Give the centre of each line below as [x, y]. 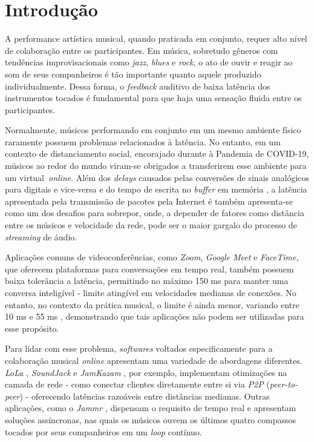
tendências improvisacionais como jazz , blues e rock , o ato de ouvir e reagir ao [149, 62]
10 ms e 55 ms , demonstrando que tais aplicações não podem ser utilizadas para [155, 316]
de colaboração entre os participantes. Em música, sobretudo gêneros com [142, 50]
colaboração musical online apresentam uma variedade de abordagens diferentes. [154, 360]
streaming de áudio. [41, 236]
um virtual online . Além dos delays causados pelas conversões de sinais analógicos [157, 177]
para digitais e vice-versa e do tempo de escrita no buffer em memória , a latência [156, 189]
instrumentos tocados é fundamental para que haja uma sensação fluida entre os [153, 98]
